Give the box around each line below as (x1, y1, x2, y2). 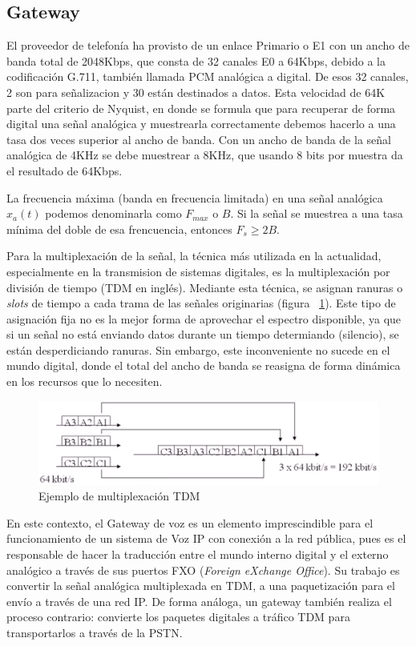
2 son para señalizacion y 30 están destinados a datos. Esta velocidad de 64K (6, 83, 386, 100)
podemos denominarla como (45, 205, 182, 222)
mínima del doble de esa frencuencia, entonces (6, 220, 232, 237)
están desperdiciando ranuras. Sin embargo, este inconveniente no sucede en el (6, 341, 390, 358)
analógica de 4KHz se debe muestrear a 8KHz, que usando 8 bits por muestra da (6, 146, 403, 163)
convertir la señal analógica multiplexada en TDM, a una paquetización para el (6, 577, 395, 594)
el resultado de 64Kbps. (6, 162, 123, 179)
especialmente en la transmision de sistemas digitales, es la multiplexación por (6, 263, 390, 279)
